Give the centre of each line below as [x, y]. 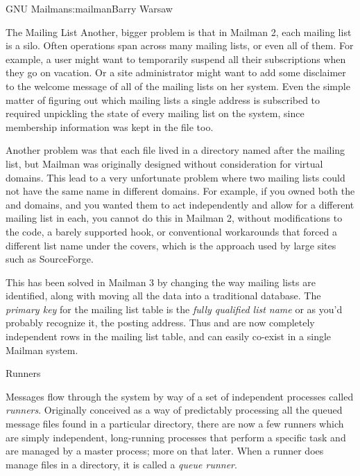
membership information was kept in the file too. [110, 126]
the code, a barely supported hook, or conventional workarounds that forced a [171, 231]
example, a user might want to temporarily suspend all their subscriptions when [176, 59]
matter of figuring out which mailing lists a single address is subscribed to [163, 99]
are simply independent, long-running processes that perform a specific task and [176, 437]
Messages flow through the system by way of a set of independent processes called [180, 396]
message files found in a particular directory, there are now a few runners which [175, 424]
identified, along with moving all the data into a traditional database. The [163, 296]
